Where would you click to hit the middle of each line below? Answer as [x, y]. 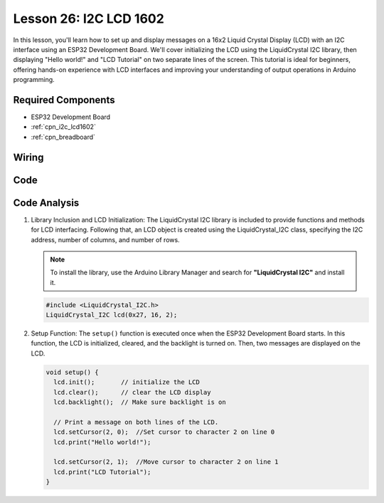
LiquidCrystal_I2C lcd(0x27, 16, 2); [112, 315]
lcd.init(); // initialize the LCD [127, 382]
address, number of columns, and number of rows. [106, 239]
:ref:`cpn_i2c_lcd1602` [63, 127]
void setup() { [72, 372]
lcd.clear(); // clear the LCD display [132, 392]
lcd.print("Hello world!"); [102, 442]
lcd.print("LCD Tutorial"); [102, 472]
